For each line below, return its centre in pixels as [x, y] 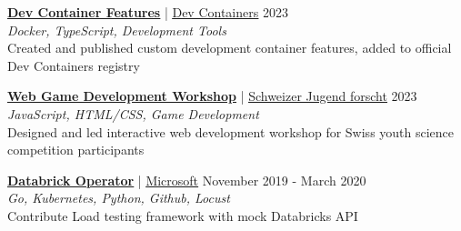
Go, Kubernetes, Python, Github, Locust [119, 198]
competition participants [76, 150]
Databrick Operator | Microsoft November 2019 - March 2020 [187, 180]
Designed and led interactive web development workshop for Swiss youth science [231, 131]
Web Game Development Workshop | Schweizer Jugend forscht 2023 [212, 96]
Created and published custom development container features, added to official [230, 48]
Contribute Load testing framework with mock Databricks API [183, 215]
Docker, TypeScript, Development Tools [117, 30]
